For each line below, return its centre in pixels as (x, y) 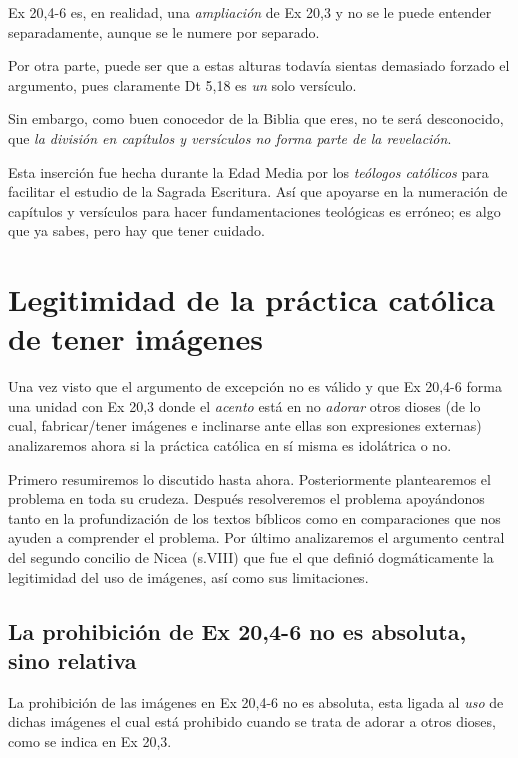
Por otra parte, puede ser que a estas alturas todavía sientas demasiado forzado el (259, 65)
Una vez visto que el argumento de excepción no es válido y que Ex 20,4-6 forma (255, 386)
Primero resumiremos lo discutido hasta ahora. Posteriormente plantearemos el (249, 478)
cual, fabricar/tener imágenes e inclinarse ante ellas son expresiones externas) (245, 425)
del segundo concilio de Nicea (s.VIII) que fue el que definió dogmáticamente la (251, 557)
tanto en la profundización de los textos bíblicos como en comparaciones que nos (254, 517)
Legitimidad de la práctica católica (251, 299)
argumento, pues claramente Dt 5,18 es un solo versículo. (182, 84)
